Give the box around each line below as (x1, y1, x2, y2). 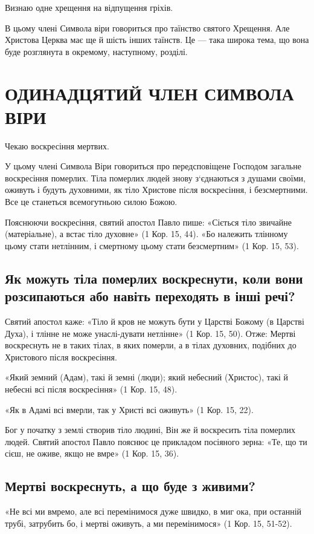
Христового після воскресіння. (5, 350, 117, 363)
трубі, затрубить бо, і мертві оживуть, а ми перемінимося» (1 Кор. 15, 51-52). (5, 516, 292, 529)
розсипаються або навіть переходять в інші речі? (5, 287, 295, 305)
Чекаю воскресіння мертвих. (5, 139, 109, 152)
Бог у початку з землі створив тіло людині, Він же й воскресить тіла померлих (5, 423, 296, 436)
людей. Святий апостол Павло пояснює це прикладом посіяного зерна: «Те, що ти (5, 435, 307, 448)
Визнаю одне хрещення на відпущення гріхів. (5, 1, 173, 13)
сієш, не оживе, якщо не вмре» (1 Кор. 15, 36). (5, 447, 179, 460)
